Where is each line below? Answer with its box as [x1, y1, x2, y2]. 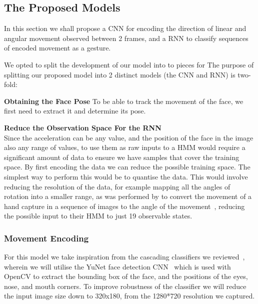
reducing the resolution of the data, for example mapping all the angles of [4, 181, 230, 191]
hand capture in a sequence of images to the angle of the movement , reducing [4, 200, 245, 211]
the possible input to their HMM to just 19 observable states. [4, 210, 192, 221]
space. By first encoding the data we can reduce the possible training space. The [4, 161, 250, 172]
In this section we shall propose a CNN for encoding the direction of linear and [4, 23, 246, 33]
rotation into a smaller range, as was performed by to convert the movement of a [4, 191, 252, 201]
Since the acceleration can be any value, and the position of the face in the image [4, 132, 253, 142]
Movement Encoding [4, 231, 89, 244]
